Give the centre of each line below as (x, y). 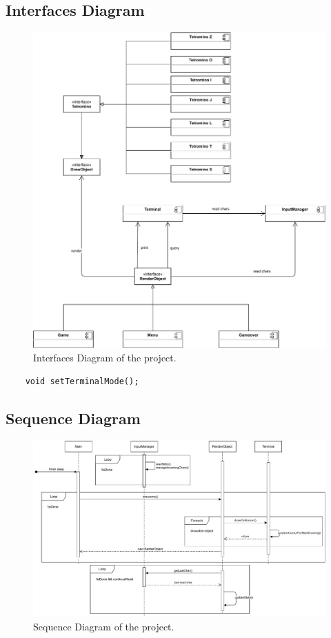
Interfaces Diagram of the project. (105, 358)
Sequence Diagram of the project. (104, 626)
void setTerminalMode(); (82, 381)
